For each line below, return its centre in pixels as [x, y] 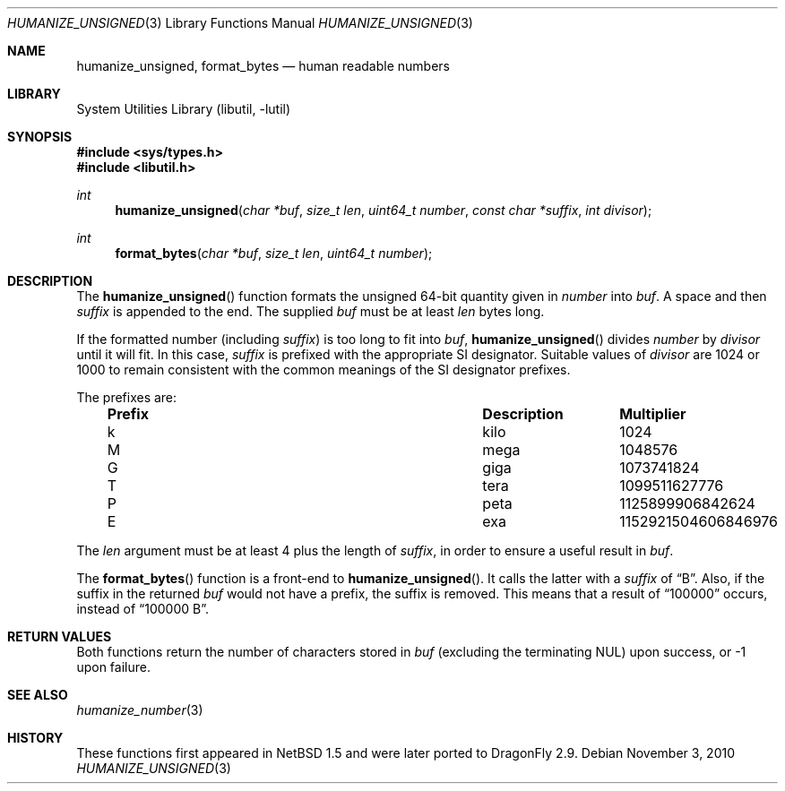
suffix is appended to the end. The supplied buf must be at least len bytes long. [311, 311]
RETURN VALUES [60, 636]
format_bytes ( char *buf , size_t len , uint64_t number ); [274, 253]
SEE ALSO [38, 695]
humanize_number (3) [140, 710]
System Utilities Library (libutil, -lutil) [184, 109]
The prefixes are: [127, 397]
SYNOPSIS [40, 137]
